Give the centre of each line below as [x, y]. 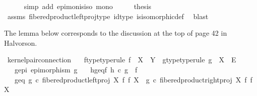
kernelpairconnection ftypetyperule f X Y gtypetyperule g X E [122, 60]
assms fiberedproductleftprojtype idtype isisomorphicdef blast [108, 16]
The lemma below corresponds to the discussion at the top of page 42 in [116, 33]
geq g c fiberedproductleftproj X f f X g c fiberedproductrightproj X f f [133, 79]
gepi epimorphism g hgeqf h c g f [76, 69]
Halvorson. [21, 42]
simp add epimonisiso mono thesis [88, 6]
